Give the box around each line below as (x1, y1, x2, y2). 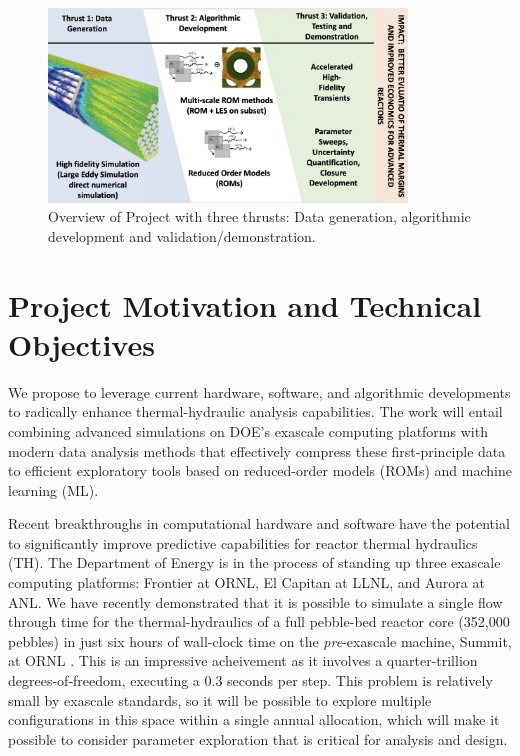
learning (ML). (8, 479, 99, 500)
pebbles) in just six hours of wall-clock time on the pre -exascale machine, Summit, (8, 630, 512, 651)
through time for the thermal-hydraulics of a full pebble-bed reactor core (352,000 (8, 611, 510, 632)
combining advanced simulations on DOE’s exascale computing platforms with (8, 420, 488, 441)
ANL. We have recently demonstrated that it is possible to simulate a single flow (8, 591, 503, 612)
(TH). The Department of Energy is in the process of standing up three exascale (8, 552, 501, 573)
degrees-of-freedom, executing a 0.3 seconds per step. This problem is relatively (8, 670, 493, 691)
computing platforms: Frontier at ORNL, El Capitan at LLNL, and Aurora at (8, 572, 485, 593)
